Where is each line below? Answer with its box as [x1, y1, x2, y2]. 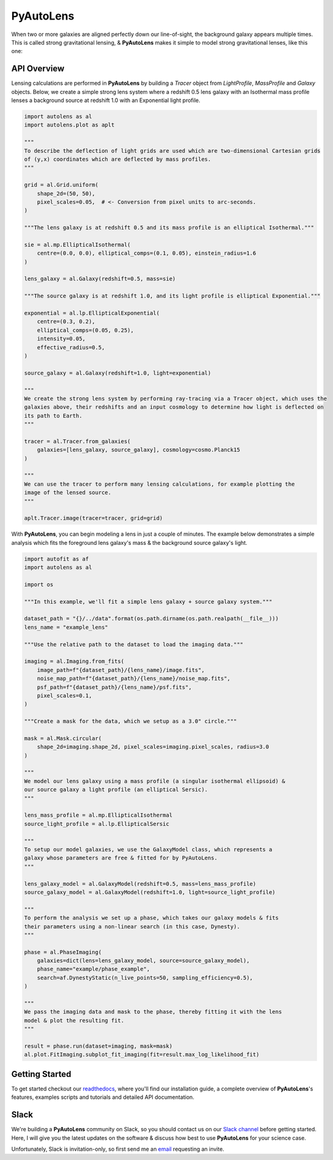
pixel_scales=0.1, [37, 692, 92, 699]
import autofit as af [24, 555, 89, 562]
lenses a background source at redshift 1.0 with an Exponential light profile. [11, 97, 201, 104]
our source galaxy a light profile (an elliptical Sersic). [24, 786, 208, 793]
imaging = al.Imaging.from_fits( [24, 658, 125, 665]
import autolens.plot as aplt [24, 122, 115, 128]
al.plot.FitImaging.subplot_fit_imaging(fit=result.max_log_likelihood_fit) [24, 1051, 260, 1058]
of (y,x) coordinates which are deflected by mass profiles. [24, 156, 211, 162]
